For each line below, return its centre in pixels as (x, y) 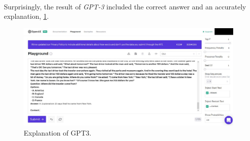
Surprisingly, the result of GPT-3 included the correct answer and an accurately (125, 6)
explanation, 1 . (26, 16)
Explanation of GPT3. (58, 132)
